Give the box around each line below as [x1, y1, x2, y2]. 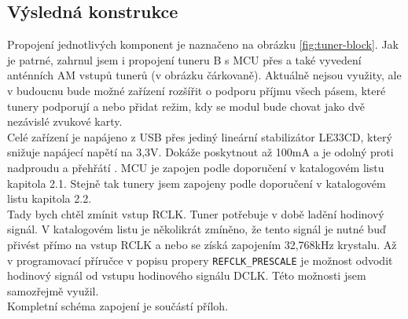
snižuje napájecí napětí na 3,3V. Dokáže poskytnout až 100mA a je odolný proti [7, 144, 394, 160]
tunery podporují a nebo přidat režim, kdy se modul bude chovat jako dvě [7, 97, 365, 114]
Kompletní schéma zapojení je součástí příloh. [7, 298, 229, 314]
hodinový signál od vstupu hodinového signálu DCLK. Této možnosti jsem [7, 267, 366, 284]
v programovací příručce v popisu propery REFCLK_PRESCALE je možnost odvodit [7, 251, 393, 268]
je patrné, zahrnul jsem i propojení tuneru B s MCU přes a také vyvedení [7, 51, 362, 68]
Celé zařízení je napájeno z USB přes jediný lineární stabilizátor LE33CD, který [7, 128, 392, 145]
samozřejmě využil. [7, 282, 99, 299]
